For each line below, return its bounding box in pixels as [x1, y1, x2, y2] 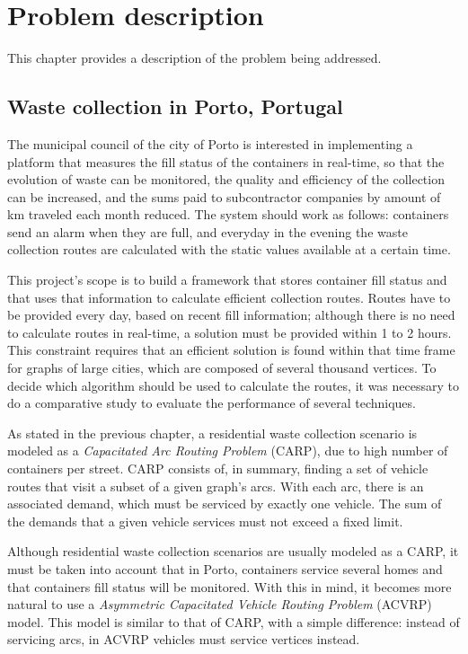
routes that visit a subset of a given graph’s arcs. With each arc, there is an [7, 476, 424, 495]
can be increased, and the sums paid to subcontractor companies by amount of [7, 187, 441, 206]
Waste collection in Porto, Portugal [7, 93, 343, 120]
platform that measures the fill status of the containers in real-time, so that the [7, 152, 445, 171]
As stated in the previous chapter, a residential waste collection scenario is [7, 423, 418, 442]
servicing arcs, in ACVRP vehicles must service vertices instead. [7, 630, 360, 649]
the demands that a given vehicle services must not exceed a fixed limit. [7, 511, 403, 530]
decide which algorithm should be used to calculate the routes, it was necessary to [7, 376, 459, 394]
